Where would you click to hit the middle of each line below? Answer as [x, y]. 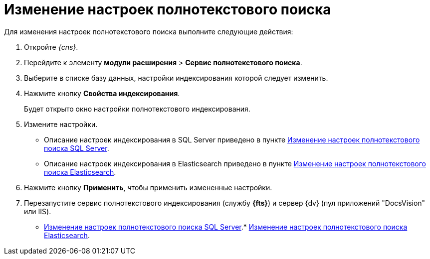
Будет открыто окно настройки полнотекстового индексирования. [137, 109]
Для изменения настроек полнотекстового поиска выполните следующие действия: [149, 31]
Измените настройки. [61, 124]
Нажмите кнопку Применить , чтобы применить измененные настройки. [148, 187]
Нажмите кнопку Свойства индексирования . [102, 93]
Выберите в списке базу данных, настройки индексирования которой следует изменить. [176, 78]
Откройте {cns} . [51, 47]
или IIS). [38, 211]
